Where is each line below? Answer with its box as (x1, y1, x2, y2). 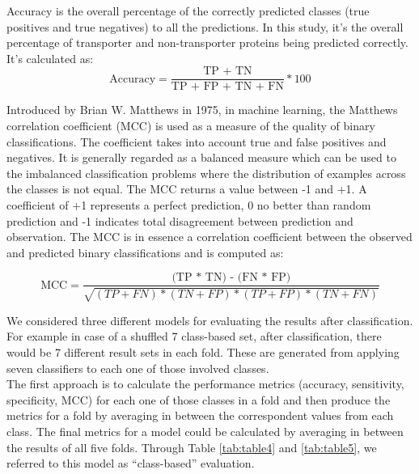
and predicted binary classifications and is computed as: (6, 243, 284, 260)
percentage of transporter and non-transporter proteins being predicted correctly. (6, 34, 408, 51)
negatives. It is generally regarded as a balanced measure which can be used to (6, 149, 396, 166)
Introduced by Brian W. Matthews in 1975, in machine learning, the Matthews (6, 101, 398, 118)
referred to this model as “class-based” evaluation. (6, 455, 255, 472)
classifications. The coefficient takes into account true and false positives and (6, 133, 387, 150)
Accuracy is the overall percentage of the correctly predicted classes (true (6, 2, 370, 19)
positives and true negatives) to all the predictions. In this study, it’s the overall (6, 18, 404, 35)
